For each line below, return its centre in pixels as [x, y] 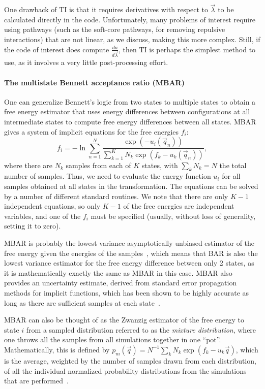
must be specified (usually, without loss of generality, [173, 216]
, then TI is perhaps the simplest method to [187, 49]
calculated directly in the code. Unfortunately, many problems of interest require [130, 19]
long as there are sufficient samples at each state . [82, 302]
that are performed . [36, 381]
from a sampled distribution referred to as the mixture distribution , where [141, 329]
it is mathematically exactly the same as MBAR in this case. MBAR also [118, 272]
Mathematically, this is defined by [57, 349]
